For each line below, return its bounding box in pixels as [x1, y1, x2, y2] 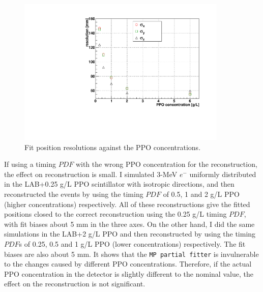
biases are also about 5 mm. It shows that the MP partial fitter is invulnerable [4, 248, 259, 259]
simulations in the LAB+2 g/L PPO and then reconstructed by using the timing [4, 228, 256, 239]
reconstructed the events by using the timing [4, 189, 143, 199]
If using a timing [4, 159, 56, 169]
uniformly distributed [189, 168, 256, 179]
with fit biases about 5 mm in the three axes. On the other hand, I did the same [4, 218, 255, 229]
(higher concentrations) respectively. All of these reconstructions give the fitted [4, 198, 250, 209]
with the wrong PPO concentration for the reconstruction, [75, 159, 257, 169]
